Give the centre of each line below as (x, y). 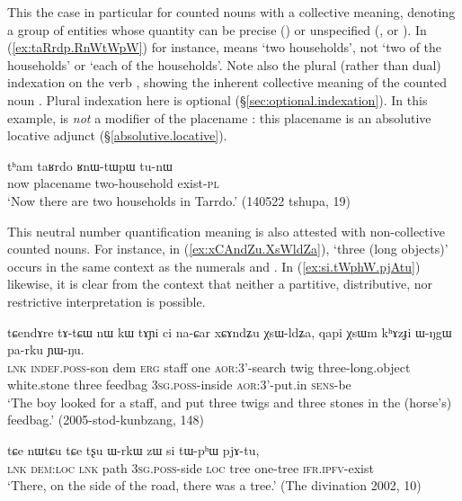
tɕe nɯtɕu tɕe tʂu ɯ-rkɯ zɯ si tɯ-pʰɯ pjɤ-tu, (133, 450)
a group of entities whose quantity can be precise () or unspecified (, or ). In (217, 29)
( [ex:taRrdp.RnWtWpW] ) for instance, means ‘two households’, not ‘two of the (225, 47)
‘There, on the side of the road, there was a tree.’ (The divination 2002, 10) (214, 485)
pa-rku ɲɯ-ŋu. (46, 349)
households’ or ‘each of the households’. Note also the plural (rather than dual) (224, 64)
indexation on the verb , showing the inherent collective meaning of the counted (227, 82)
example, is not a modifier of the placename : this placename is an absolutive (219, 117)
